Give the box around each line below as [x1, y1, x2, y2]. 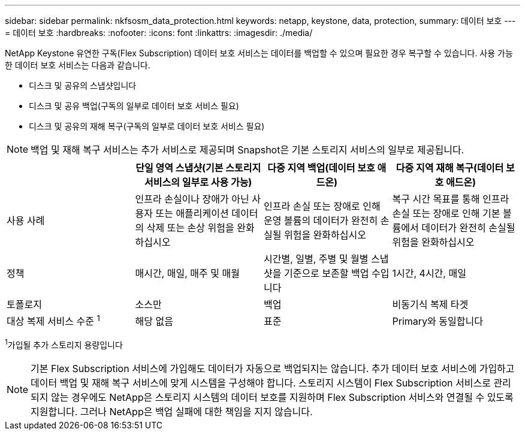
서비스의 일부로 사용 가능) [144, 176, 252, 188]
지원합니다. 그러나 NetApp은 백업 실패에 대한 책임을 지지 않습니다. [31, 405, 313, 418]
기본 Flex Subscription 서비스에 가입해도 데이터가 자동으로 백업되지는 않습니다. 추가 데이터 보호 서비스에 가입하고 [31, 362, 515, 374]
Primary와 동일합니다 [392, 315, 483, 328]
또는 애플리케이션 [155, 207, 229, 219]
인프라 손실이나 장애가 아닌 [135, 193, 249, 205]
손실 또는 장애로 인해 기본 [392, 207, 500, 219]
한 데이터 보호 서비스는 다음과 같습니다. [5, 60, 150, 70]
